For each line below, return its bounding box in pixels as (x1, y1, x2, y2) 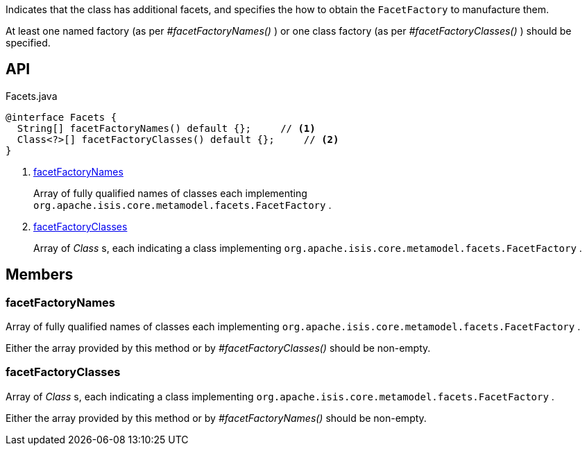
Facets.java (6, 90, 58, 102)
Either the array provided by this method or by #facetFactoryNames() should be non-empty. (6, 411, 427, 424)
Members (6, 266, 74, 284)
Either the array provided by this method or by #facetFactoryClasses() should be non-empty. (6, 342, 431, 355)
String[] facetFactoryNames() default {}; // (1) (17, 122, 316, 134)
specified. (6, 37, 51, 49)
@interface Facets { (6, 111, 117, 123)
